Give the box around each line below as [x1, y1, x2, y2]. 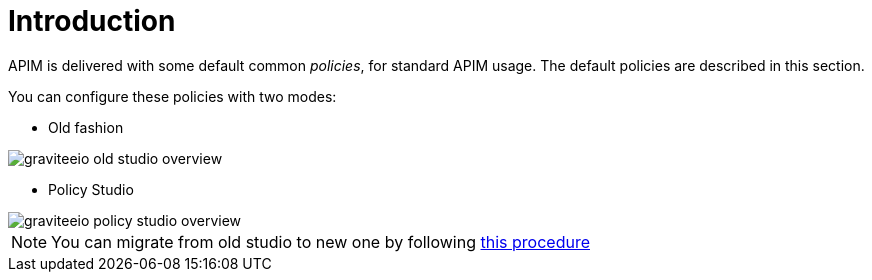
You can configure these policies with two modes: [8, 87, 337, 105]
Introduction [8, 4, 176, 38]
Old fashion [48, 118, 124, 136]
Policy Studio [48, 180, 134, 198]
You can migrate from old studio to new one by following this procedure [51, 231, 590, 252]
